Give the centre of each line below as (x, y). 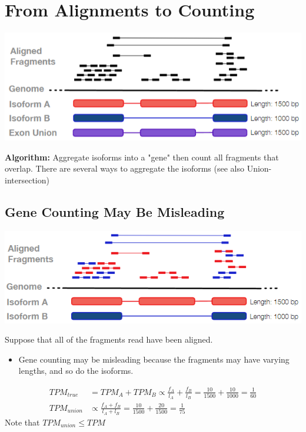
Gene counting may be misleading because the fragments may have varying (154, 359)
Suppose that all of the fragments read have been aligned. (109, 339)
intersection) (27, 180)
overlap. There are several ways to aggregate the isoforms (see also (124, 168)
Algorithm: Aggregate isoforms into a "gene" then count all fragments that (142, 157)
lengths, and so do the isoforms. (76, 371)
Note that (22, 422)
